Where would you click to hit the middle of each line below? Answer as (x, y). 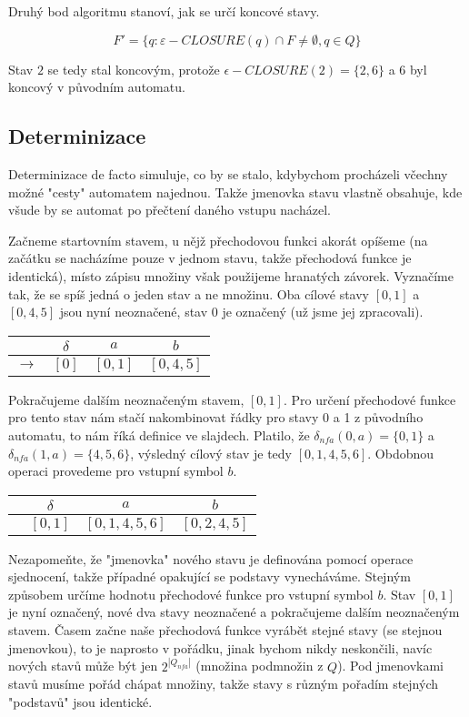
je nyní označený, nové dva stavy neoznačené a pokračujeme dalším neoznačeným (234, 612)
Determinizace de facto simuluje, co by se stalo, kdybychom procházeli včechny (228, 173)
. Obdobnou (401, 453)
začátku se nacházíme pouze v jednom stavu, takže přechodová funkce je (210, 258)
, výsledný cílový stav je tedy (211, 453)
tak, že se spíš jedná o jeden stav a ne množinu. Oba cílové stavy (189, 293)
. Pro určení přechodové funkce (369, 399)
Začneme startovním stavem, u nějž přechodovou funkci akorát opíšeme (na (218, 240)
